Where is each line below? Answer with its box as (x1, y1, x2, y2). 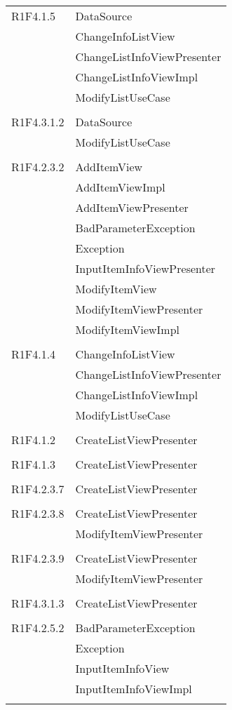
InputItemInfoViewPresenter (75, 260, 216, 276)
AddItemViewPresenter (75, 199, 189, 215)
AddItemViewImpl (75, 179, 165, 195)
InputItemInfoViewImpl (75, 681, 192, 697)
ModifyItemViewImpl (75, 321, 180, 337)
